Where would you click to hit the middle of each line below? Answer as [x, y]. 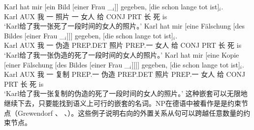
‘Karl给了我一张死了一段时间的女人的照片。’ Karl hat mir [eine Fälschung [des [125, 26]
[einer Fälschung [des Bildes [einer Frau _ [67, 64]
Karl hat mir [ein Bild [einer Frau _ [58, 6]
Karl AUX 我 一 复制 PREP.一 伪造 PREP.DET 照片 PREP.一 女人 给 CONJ [125, 74]
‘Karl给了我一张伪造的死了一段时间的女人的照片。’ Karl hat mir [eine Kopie [122, 54]
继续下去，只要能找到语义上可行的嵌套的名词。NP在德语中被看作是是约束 [123, 103]
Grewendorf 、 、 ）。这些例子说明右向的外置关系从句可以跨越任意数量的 [130, 113]
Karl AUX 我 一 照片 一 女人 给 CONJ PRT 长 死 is [86, 16]
